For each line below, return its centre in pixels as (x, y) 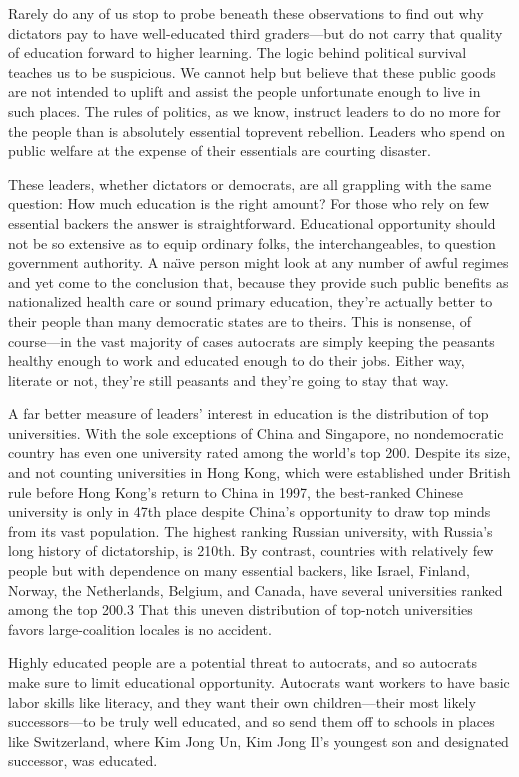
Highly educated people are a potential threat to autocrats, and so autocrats (243, 662)
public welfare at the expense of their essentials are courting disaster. (219, 150)
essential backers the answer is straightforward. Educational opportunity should (252, 222)
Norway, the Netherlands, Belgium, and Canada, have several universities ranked (255, 589)
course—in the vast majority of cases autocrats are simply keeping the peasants (251, 340)
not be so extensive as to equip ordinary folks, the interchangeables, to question (252, 242)
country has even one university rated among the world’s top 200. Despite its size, (259, 452)
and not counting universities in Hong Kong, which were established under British (259, 472)
